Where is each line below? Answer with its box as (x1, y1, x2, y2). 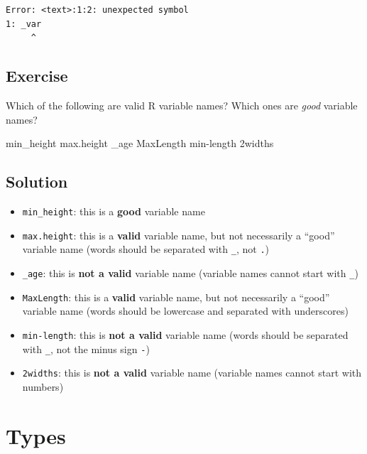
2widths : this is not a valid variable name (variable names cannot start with (22, 365, 362, 380)
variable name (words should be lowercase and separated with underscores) (22, 303, 349, 318)
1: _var (6, 18, 42, 29)
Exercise (6, 65, 68, 87)
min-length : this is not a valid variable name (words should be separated (22, 327, 349, 342)
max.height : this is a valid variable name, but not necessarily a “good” (22, 227, 335, 242)
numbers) (22, 379, 64, 394)
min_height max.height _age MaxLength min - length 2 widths (6, 136, 274, 151)
